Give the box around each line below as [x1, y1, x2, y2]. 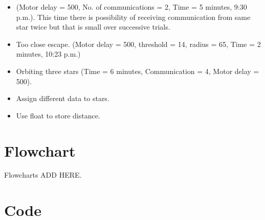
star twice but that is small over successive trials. [16, 21, 170, 32]
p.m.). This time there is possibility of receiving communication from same [16, 11, 251, 22]
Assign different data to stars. [16, 93, 109, 104]
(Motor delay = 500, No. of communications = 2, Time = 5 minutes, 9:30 [16, 2, 247, 12]
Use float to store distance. [16, 110, 100, 120]
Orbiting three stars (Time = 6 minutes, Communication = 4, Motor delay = [16, 65, 259, 76]
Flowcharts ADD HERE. [4, 169, 82, 180]
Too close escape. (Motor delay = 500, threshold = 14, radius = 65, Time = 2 [16, 38, 261, 49]
